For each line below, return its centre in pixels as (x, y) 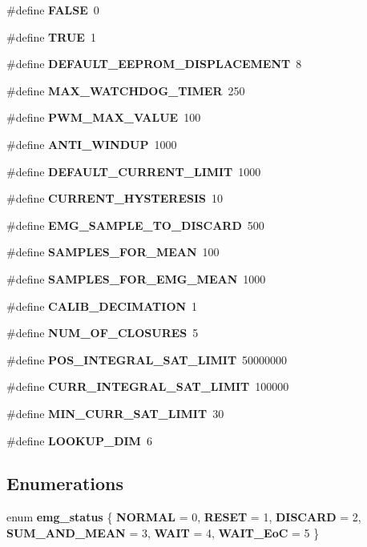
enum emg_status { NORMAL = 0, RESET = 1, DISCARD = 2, (184, 517)
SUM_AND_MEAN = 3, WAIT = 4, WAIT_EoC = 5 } (163, 532)
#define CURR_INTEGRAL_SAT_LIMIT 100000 (148, 386)
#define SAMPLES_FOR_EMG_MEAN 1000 (136, 278)
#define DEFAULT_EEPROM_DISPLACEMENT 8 (154, 64)
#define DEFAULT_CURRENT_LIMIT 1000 (134, 171)
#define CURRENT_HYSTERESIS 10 (115, 198)
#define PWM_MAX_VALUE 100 (104, 117)
